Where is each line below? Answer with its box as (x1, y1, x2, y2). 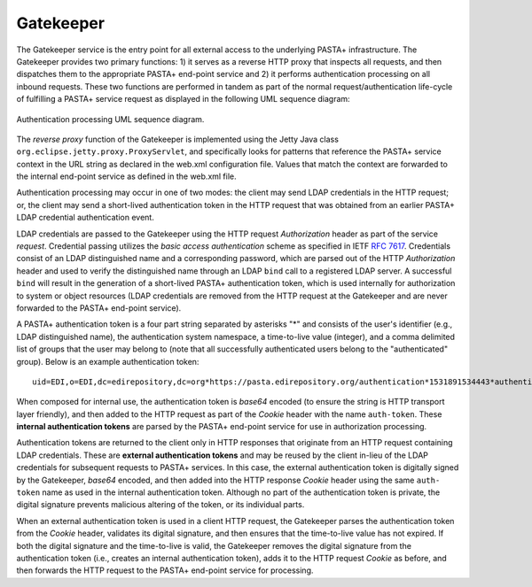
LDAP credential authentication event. (16, 212, 154, 223)
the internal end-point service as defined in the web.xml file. (16, 171, 237, 182)
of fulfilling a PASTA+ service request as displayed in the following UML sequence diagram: (16, 94, 350, 104)
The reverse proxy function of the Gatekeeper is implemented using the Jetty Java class (16, 134, 339, 144)
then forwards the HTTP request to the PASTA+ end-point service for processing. (16, 565, 314, 575)
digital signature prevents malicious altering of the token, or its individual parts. (16, 499, 305, 510)
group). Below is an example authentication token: (16, 356, 199, 367)
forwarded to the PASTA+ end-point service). (16, 302, 182, 313)
